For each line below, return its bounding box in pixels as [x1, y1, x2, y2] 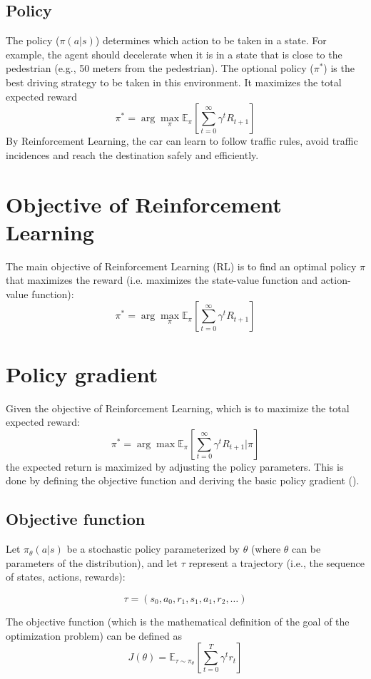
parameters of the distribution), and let [6, 555, 178, 570]
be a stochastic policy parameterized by [66, 541, 240, 556]
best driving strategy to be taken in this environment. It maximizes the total [6, 74, 342, 89]
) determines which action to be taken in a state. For [95, 33, 327, 48]
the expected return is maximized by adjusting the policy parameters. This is [6, 459, 344, 474]
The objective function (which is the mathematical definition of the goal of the [6, 613, 350, 628]
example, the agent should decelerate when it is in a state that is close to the [6, 46, 342, 61]
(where [250, 541, 281, 556]
